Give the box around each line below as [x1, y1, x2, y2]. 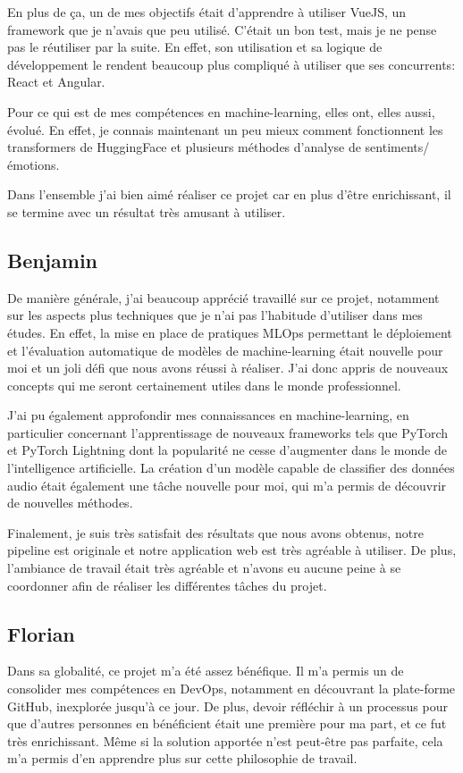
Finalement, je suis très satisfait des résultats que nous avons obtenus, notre [7, 523, 424, 542]
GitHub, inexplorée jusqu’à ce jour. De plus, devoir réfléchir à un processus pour [7, 696, 448, 715]
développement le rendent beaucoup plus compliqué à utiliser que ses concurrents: [7, 55, 456, 73]
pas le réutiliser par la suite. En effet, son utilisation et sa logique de [7, 38, 383, 56]
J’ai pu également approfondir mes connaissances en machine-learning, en [7, 406, 409, 424]
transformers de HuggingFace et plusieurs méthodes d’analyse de [7, 138, 361, 156]
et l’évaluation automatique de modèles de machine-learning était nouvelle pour [7, 340, 443, 359]
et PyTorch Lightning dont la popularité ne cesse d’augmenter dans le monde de [7, 441, 447, 459]
